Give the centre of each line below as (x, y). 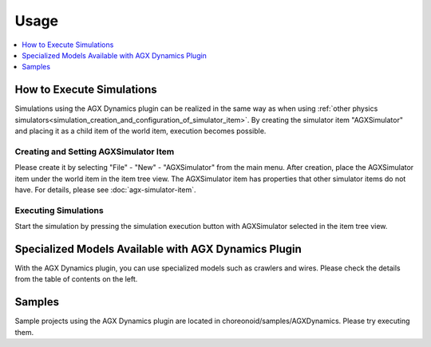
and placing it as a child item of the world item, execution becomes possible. (140, 131)
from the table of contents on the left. (76, 279)
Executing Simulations (59, 210)
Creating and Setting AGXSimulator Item (95, 152)
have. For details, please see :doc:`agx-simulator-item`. (105, 189)
